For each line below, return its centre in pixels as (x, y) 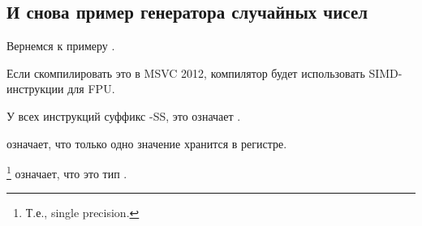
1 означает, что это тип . (67, 172)
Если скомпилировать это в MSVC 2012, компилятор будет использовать (186, 72)
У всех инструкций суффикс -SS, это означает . (124, 115)
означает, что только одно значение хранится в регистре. (147, 143)
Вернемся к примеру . (61, 46)
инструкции (35, 89)
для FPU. (91, 89)
